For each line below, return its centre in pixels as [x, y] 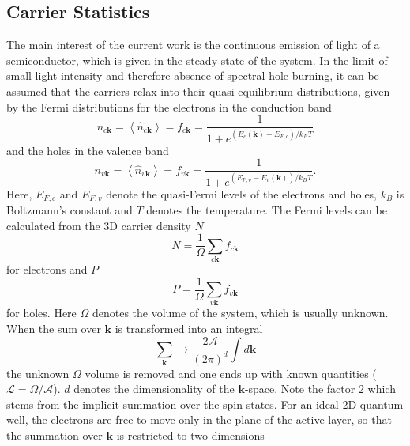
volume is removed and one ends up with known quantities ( [231, 373]
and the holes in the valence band [88, 150]
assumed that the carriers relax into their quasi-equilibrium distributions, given [198, 91]
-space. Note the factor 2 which [320, 389]
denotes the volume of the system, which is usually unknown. [240, 313]
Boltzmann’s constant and [70, 210]
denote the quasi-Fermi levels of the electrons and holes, [241, 193]
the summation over [55, 435]
